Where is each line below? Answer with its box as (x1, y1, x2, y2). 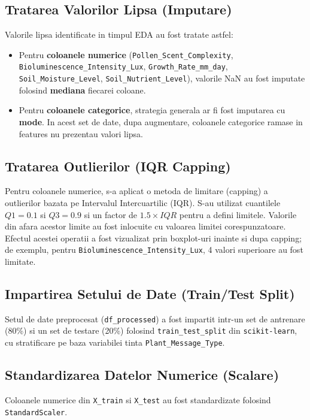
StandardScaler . (5, 405, 68, 418)
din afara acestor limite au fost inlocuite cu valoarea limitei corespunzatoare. (5, 220, 286, 232)
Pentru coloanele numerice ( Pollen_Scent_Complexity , (19, 48, 233, 61)
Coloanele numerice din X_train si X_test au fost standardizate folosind (5, 393, 271, 406)
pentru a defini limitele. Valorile (179, 208, 297, 220)
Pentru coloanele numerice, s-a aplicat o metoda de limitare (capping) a (5, 185, 268, 197)
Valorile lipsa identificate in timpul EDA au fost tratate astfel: (5, 28, 233, 41)
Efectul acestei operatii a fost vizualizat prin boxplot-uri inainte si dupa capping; (5, 231, 302, 244)
